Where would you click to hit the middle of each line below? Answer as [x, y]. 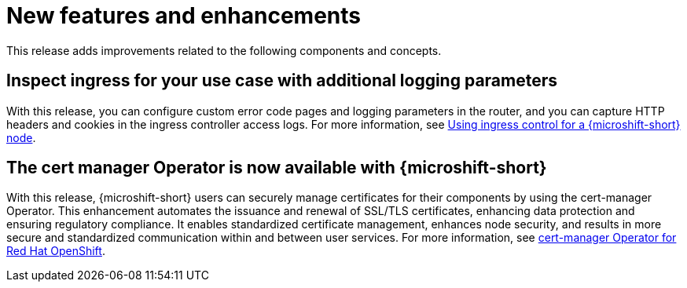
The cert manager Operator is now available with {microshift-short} [277, 168]
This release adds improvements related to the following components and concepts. [224, 50]
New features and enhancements [184, 16]
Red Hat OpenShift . [56, 251]
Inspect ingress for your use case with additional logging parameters [282, 81]
